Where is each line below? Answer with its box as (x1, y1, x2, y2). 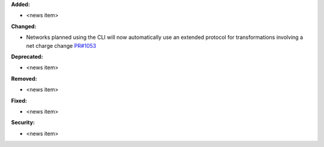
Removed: (11, 75, 37, 82)
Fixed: (11, 97, 27, 104)
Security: (11, 119, 35, 126)
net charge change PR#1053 (26, 42, 97, 49)
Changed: (11, 23, 37, 30)
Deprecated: (11, 53, 43, 60)
